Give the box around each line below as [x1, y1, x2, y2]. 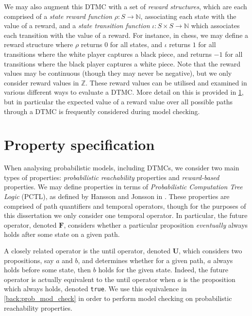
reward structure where [4, 39, 73, 50]
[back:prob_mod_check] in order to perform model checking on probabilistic [4, 293, 232, 303]
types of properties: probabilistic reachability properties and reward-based [4, 172, 219, 182]
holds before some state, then [4, 265, 91, 275]
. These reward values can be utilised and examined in [85, 77, 247, 87]
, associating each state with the [140, 11, 236, 21]
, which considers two [179, 246, 242, 255]
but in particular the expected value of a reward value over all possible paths [4, 96, 233, 106]
